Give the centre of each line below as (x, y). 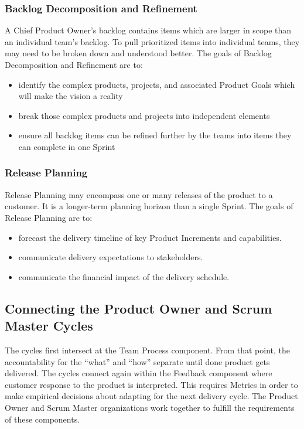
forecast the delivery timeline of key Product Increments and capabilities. (150, 237)
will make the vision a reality (71, 96)
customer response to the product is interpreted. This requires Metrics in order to (151, 384)
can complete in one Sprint (67, 146)
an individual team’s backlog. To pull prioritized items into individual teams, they (152, 41)
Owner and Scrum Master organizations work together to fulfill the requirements (150, 407)
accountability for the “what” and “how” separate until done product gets (137, 361)
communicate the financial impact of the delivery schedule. (124, 276)
